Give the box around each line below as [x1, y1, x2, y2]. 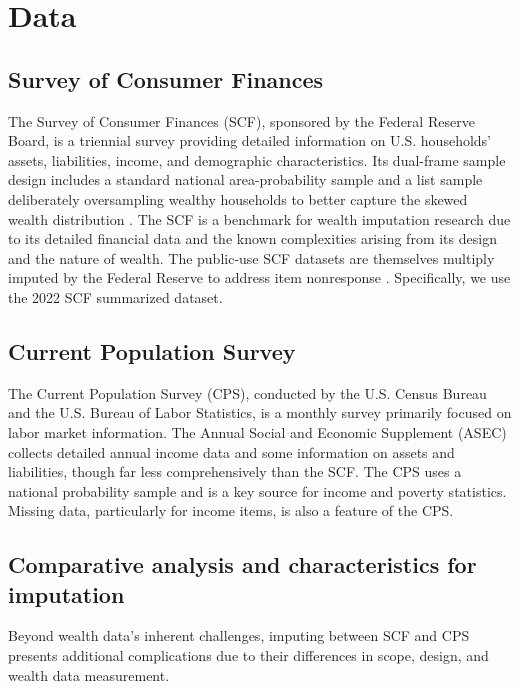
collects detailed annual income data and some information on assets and [8, 441, 455, 462]
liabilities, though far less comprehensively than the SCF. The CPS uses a [8, 461, 462, 482]
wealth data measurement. [8, 664, 170, 685]
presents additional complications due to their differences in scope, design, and [8, 645, 489, 666]
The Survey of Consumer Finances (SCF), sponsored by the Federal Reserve [8, 110, 475, 131]
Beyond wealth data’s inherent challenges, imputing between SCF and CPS [8, 625, 470, 646]
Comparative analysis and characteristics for [8, 549, 477, 580]
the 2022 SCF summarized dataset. [8, 286, 223, 307]
